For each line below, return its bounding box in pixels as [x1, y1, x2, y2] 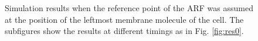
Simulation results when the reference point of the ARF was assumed [5, 2, 253, 13]
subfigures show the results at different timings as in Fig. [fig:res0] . [5, 25, 244, 37]
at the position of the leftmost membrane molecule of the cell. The [5, 13, 244, 25]
